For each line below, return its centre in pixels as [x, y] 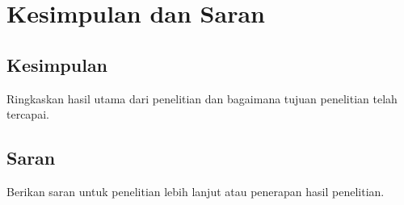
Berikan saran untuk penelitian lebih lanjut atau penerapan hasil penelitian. [196, 191]
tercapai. [28, 114]
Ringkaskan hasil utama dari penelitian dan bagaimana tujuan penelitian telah [202, 98]
